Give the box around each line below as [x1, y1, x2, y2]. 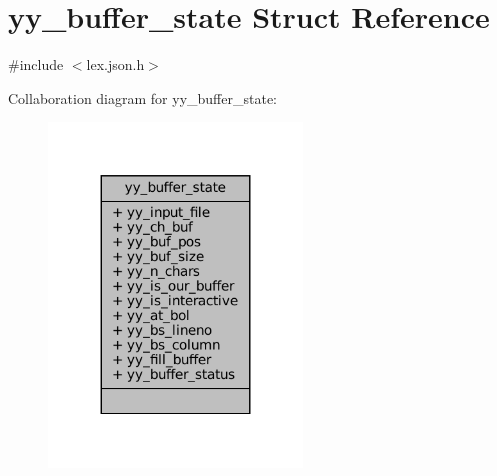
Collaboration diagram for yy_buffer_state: [8, 87, 277, 108]
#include [8, 54, 64, 75]
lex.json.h [86, 54, 145, 75]
